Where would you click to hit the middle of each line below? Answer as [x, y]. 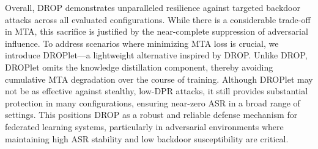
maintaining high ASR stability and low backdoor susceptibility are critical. [147, 138]
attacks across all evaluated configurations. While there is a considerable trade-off [158, 19]
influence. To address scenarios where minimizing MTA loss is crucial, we [142, 43]
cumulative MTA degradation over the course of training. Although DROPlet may [159, 79]
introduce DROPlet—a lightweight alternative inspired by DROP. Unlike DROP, [156, 55]
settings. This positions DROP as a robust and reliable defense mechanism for [151, 115]
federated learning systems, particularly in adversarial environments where [144, 126]
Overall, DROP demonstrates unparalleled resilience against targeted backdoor [153, 7]
